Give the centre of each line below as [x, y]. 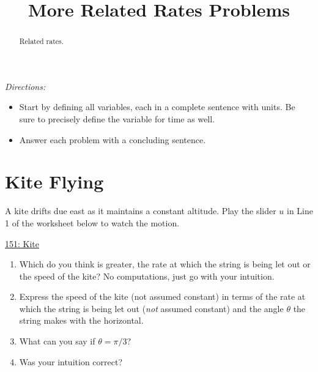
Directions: [25, 86]
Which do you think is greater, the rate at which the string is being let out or [165, 264]
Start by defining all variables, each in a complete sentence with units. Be [157, 107]
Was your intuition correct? [71, 361]
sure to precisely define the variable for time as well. [117, 119]
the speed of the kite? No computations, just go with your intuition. [147, 276]
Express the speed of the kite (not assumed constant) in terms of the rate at [162, 296]
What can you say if [57, 341]
